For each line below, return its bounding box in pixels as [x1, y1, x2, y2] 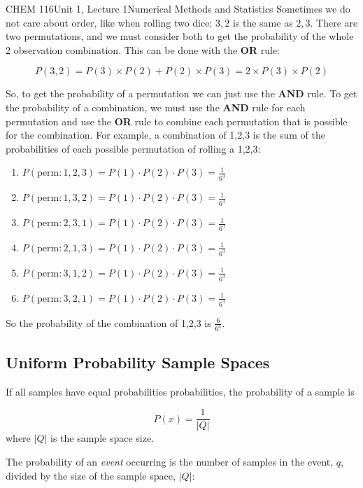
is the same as [232, 15, 293, 29]
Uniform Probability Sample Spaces [6, 351, 270, 372]
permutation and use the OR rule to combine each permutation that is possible [6, 113, 348, 128]
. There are [310, 15, 358, 29]
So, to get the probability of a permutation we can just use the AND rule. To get [6, 86, 357, 101]
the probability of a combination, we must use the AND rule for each [6, 99, 306, 114]
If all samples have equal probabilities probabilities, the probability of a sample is [6, 384, 355, 398]
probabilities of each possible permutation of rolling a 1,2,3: [6, 141, 261, 155]
